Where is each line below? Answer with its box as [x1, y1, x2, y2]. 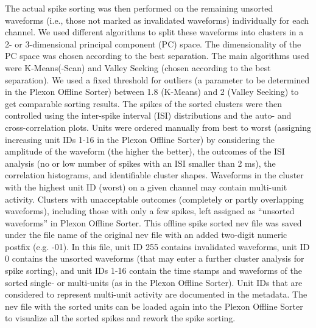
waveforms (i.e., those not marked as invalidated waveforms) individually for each [5, 13, 309, 26]
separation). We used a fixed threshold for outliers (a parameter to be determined [5, 73, 310, 86]
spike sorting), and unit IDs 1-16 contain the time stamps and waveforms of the [5, 264, 302, 277]
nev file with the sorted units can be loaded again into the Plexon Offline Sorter [5, 299, 303, 312]
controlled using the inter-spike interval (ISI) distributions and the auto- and [5, 109, 292, 122]
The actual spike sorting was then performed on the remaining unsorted [5, 2, 273, 14]
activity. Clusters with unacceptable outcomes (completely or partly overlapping [5, 192, 304, 205]
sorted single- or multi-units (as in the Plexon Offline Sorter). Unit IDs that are [5, 276, 303, 288]
